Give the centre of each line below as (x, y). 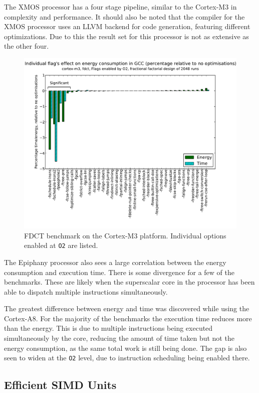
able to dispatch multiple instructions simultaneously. (86, 291)
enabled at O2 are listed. (61, 245)
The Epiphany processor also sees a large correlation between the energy (115, 262)
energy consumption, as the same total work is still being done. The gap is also (125, 348)
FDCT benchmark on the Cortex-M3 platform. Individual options (125, 235)
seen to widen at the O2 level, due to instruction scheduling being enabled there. (127, 358)
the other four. (27, 46)
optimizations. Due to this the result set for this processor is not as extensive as (126, 36)
